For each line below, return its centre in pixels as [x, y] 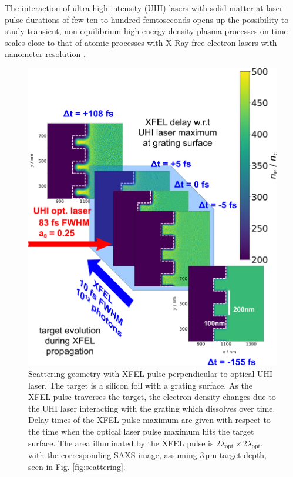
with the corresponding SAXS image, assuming [113, 455]
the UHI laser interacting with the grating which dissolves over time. [152, 408]
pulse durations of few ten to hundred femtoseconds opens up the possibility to [147, 19]
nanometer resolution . [45, 54]
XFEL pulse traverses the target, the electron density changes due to [152, 397]
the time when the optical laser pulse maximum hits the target [141, 431]
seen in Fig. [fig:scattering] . [77, 466]
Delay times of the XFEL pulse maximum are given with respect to [149, 420]
